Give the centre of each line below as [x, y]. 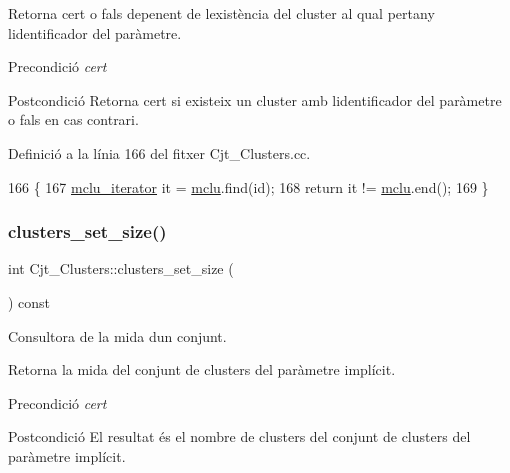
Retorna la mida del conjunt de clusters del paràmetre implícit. [202, 369]
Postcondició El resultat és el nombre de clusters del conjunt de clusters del [239, 436]
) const [29, 301]
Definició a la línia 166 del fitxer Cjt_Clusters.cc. [159, 152]
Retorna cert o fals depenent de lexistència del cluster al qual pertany [221, 13]
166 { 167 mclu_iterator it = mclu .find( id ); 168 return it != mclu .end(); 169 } [248, 186]
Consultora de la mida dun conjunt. [117, 335]
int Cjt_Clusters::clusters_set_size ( [121, 268]
